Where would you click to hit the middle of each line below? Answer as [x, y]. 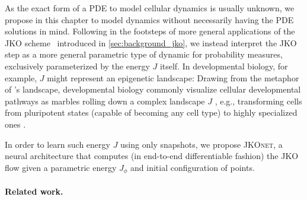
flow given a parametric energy [61, 167]
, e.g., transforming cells [258, 101]
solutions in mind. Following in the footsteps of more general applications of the [150, 31]
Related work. [34, 191]
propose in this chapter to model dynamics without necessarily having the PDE [149, 19]
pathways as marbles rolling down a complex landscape [105, 101]
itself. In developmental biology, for [224, 66]
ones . [15, 124]
